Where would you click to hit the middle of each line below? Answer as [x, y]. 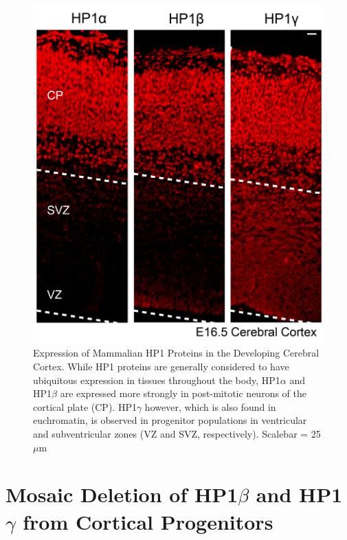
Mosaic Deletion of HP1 [122, 494]
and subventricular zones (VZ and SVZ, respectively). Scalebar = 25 [177, 433]
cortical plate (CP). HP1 [85, 406]
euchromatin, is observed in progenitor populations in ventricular [170, 420]
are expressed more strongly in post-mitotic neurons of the [183, 393]
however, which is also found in [210, 406]
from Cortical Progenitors [148, 521]
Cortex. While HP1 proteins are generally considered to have [161, 366]
